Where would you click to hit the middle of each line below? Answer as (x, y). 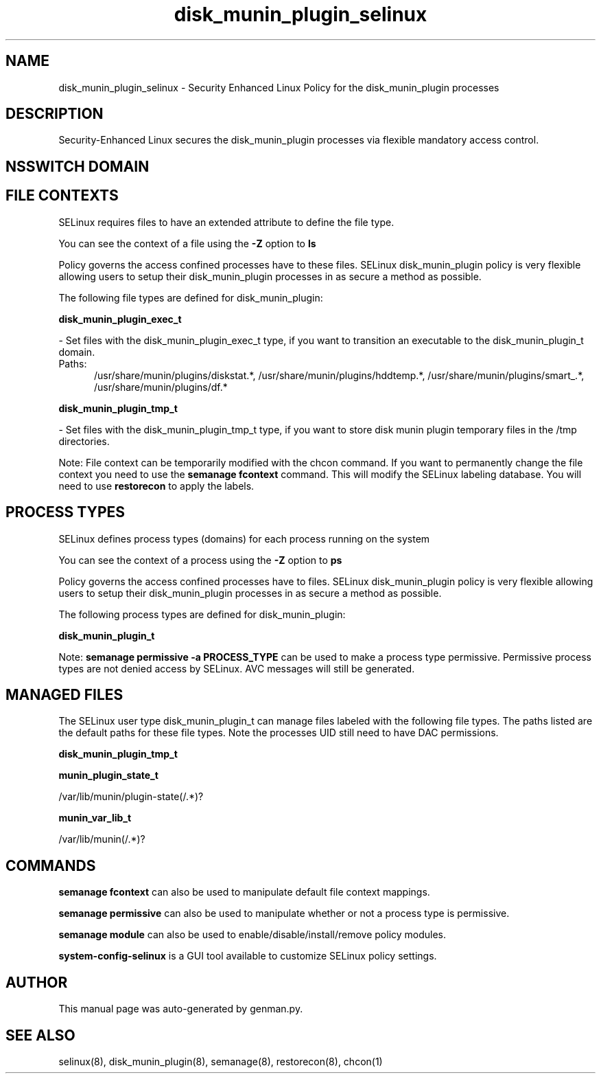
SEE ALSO (40, 1035)
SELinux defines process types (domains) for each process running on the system (244, 538)
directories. (84, 441)
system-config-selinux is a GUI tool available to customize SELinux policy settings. (248, 956)
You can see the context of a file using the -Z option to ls (187, 243)
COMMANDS (51, 865)
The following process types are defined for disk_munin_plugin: (202, 614)
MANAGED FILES (64, 694)
